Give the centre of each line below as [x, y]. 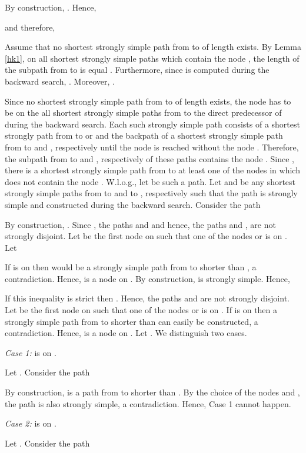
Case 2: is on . [31, 423]
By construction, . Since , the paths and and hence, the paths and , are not [140, 224]
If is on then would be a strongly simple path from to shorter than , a [131, 267]
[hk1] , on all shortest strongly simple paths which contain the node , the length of [152, 58]
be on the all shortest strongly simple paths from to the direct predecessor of [143, 113]
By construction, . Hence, [51, 7]
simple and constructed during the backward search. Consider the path [133, 204]
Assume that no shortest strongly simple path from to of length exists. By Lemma [153, 47]
